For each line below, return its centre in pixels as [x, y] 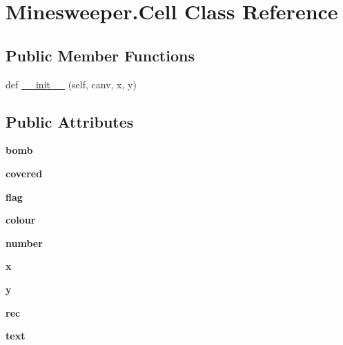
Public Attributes [70, 121]
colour [21, 220]
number [24, 243]
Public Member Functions [100, 55]
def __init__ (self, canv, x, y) [71, 84]
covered [24, 173]
